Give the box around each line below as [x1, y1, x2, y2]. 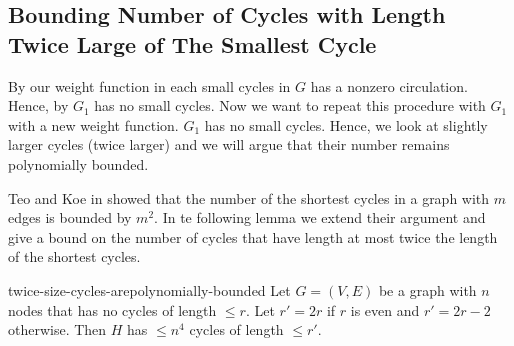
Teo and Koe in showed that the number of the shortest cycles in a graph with [8, 187, 490, 208]
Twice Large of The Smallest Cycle [8, 28, 377, 59]
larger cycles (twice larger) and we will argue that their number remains [8, 134, 450, 155]
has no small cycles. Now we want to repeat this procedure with [94, 95, 486, 116]
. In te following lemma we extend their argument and [154, 207, 486, 228]
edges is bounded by [8, 207, 132, 228]
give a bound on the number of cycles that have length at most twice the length [8, 226, 498, 247]
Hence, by [8, 95, 69, 116]
